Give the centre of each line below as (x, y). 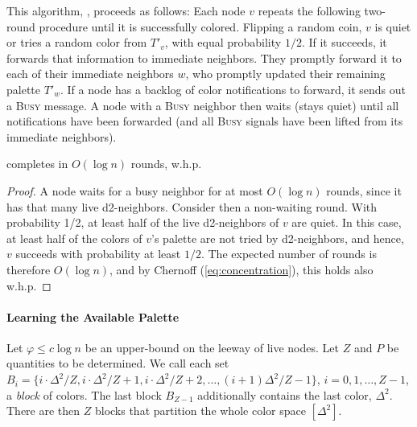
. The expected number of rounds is (289, 254)
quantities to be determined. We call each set (118, 363)
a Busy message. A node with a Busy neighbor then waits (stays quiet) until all (203, 105)
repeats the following (309, 10)
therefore (29, 269)
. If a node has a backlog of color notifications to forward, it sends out (233, 89)
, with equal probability (223, 42)
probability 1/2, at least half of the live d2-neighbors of (143, 222)
